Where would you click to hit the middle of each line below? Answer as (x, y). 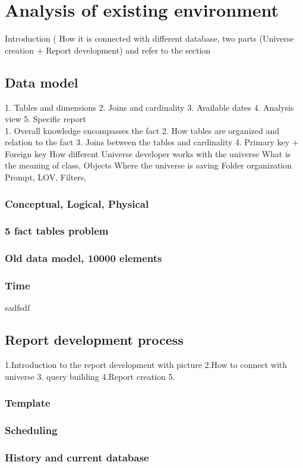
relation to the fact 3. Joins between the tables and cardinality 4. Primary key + (152, 142)
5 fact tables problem (57, 231)
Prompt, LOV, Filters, (46, 177)
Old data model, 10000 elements (83, 258)
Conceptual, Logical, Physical (77, 203)
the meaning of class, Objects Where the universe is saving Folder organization (149, 165)
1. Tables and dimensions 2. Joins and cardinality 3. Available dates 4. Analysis (149, 107)
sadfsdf (18, 308)
